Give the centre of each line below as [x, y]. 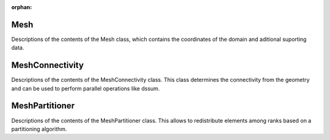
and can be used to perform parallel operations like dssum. [86, 88]
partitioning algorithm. [39, 129]
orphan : [22, 7]
